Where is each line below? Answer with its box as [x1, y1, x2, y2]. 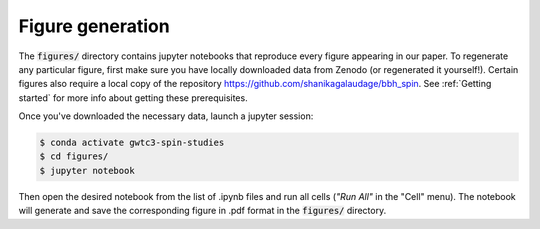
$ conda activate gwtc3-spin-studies [39, 137, 225, 149]
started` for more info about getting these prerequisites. [18, 91, 249, 104]
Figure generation [18, 15, 170, 37]
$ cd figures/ [39, 151, 109, 162]
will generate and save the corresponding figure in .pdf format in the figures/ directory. [18, 205, 387, 217]
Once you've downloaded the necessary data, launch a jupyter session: [18, 110, 314, 122]
